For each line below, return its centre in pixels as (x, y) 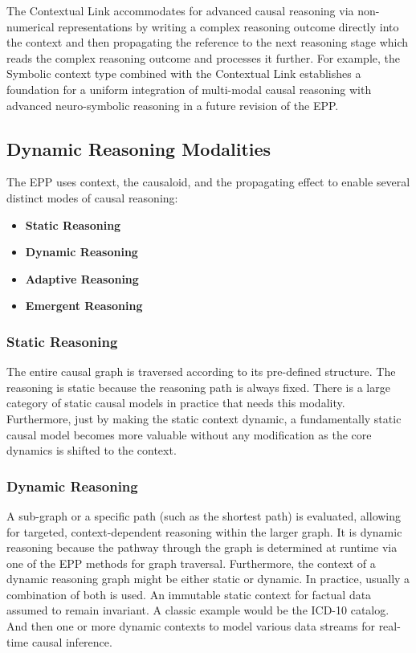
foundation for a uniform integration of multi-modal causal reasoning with (189, 89)
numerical (31, 26)
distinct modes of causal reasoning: (92, 197)
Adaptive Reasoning (82, 278)
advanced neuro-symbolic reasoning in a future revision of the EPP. (173, 105)
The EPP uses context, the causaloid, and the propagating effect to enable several (208, 182)
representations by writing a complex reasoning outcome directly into (228, 26)
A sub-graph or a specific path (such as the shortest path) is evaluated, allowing (204, 515)
